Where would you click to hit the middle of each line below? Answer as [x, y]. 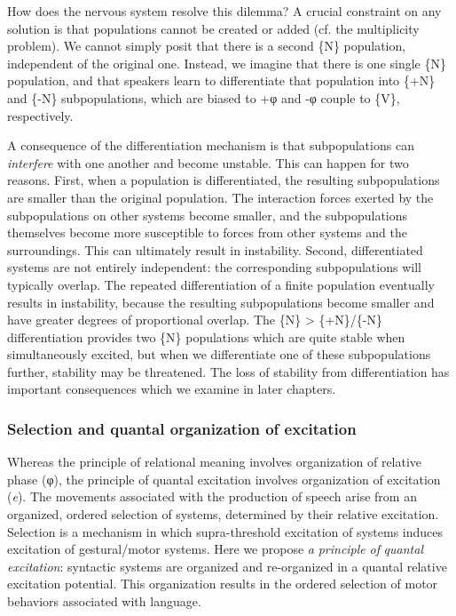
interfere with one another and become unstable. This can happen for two [208, 162]
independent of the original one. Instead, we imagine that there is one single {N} [227, 63]
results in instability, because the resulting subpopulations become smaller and [221, 302]
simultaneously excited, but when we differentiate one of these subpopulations [219, 354]
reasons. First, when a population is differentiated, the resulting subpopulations [224, 180]
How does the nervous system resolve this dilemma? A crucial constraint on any [224, 11]
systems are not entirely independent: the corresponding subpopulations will [214, 267]
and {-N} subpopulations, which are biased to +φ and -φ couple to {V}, [204, 97]
